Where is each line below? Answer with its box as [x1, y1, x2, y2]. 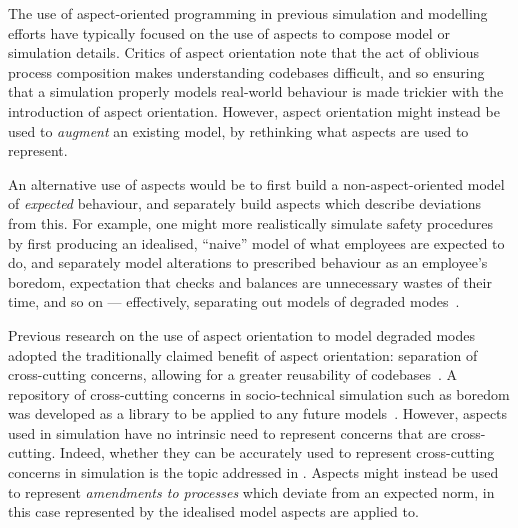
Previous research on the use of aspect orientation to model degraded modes [8, 324, 476, 345]
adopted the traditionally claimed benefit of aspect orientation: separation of [8, 344, 478, 365]
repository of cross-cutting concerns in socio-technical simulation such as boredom [8, 383, 510, 404]
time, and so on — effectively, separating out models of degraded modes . [8, 291, 460, 312]
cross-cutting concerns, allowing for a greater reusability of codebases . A [8, 364, 458, 385]
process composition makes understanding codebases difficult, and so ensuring [8, 61, 485, 82]
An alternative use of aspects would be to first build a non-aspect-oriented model [8, 173, 505, 194]
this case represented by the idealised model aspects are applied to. [8, 501, 419, 522]
